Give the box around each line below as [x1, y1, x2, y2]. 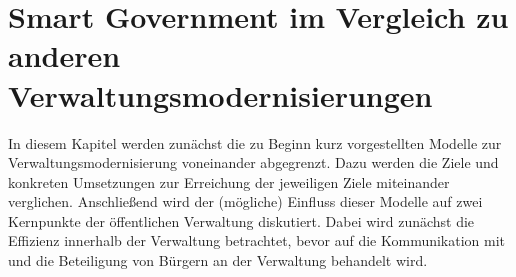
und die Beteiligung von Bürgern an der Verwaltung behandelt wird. [8, 250, 428, 271]
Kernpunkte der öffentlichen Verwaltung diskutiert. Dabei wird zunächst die [8, 210, 475, 231]
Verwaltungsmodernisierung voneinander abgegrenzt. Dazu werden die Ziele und [8, 152, 499, 173]
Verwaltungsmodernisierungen [8, 74, 433, 115]
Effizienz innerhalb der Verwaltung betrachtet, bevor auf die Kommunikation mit [8, 230, 506, 251]
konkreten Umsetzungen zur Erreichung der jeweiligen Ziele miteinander [8, 171, 450, 192]
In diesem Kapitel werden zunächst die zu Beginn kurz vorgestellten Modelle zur [8, 132, 502, 153]
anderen [8, 35, 121, 76]
